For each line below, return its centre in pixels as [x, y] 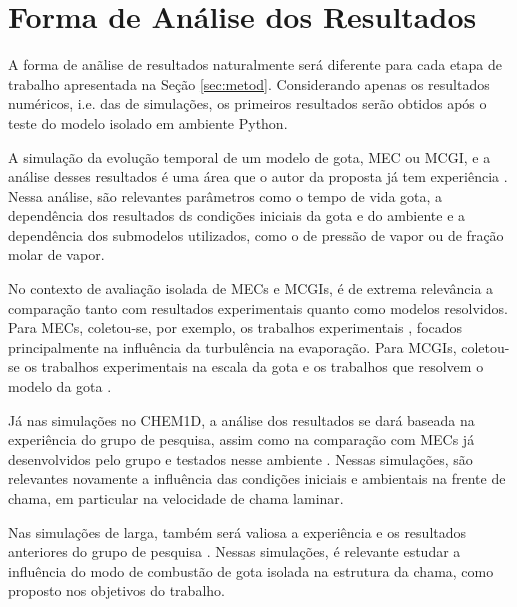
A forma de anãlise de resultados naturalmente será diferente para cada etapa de [255, 64]
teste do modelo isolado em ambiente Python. [148, 122]
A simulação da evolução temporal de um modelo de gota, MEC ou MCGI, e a [249, 156]
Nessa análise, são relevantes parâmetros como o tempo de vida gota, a [225, 195]
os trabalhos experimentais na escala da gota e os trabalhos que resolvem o [254, 366]
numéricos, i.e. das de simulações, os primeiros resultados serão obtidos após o [247, 103]
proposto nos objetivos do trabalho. [116, 590]
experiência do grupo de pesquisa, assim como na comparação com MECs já [241, 439]
